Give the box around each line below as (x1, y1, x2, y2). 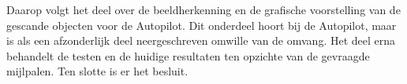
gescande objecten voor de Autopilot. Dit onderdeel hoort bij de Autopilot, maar (6, 16, 397, 33)
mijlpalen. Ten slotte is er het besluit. (6, 63, 189, 79)
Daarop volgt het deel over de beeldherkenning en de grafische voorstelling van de (6, 2, 401, 17)
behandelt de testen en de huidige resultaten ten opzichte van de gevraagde (6, 47, 370, 64)
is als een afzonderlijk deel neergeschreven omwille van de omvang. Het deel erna (6, 32, 396, 49)
